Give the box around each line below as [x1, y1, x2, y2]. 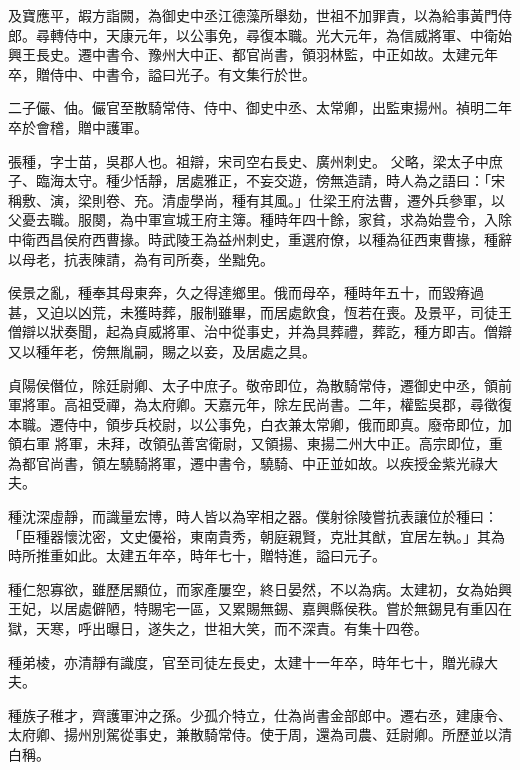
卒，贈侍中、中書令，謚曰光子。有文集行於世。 [8, 63, 316, 84]
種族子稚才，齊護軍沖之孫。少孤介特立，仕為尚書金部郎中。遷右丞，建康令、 [8, 704, 512, 725]
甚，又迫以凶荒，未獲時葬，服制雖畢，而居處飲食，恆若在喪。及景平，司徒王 [8, 301, 512, 322]
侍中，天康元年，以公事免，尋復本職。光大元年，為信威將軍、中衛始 [63, 24, 512, 45]
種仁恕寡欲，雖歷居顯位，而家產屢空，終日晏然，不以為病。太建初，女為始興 [8, 578, 512, 599]
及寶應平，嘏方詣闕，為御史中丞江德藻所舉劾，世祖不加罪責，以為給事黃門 [8, 5, 498, 25]
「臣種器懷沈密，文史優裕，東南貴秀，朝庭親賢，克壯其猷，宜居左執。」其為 [8, 525, 505, 546]
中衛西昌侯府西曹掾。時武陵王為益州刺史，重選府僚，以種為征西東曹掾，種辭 [8, 228, 512, 249]
